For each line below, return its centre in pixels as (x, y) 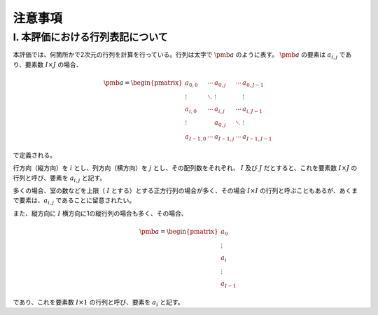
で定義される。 (34, 155)
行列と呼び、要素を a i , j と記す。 (59, 178)
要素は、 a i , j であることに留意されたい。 (77, 201)
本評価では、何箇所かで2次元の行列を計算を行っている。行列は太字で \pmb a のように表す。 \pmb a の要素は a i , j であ (182, 56)
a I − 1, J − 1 (257, 138)
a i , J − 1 (252, 110)
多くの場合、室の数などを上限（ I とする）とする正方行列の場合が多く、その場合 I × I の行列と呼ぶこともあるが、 (176, 190)
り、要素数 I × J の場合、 (48, 64)
